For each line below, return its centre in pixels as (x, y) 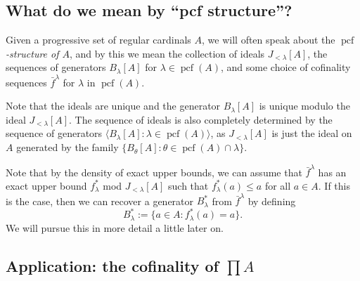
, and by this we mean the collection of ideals (167, 53)
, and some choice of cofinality (285, 67)
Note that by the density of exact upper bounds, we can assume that (154, 172)
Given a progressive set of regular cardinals (98, 40)
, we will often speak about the (269, 40)
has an (332, 172)
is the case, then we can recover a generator (100, 201)
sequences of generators (56, 67)
